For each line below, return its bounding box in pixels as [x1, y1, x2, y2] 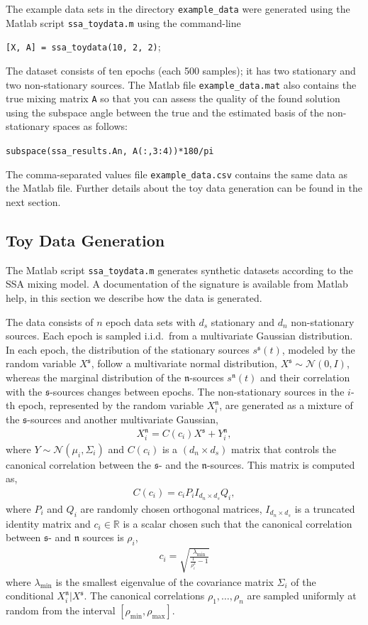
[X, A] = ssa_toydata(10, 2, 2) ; [6, 39, 161, 54]
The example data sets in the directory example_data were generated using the [6, 1, 350, 16]
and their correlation [260, 369, 350, 384]
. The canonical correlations [84, 588, 205, 603]
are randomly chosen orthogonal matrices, [80, 501, 262, 516]
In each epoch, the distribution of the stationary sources [6, 342, 250, 357]
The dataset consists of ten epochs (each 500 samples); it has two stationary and [6, 62, 356, 77]
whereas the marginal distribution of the [6, 369, 182, 384]
